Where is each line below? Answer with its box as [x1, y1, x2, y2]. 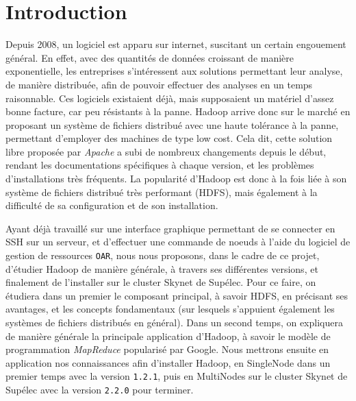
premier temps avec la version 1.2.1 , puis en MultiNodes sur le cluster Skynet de [5, 369, 348, 383]
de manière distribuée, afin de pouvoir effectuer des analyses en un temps [5, 77, 313, 91]
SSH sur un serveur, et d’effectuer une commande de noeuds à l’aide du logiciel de [5, 234, 351, 249]
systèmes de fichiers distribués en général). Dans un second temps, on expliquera [5, 315, 343, 330]
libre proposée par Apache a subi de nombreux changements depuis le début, [5, 144, 327, 158]
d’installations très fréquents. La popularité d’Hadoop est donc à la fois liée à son [5, 171, 347, 186]
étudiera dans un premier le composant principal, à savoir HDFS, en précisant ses [5, 288, 348, 302]
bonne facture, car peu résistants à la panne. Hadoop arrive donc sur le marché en [5, 104, 351, 119]
